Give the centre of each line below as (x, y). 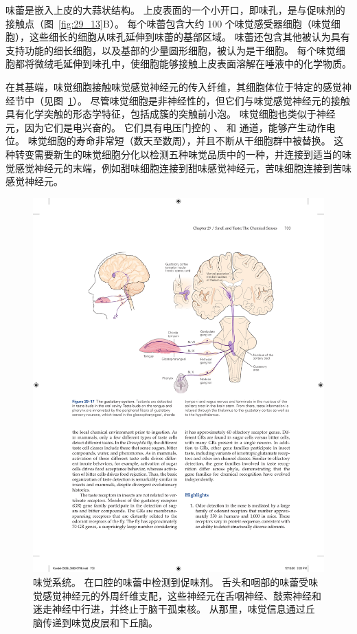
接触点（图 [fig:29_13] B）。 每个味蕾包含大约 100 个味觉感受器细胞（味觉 (168, 23)
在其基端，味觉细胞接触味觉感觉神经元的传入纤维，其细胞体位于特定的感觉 (174, 86)
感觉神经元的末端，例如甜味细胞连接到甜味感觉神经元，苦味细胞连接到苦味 (183, 167)
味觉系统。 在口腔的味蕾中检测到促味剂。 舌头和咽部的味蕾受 (171, 582)
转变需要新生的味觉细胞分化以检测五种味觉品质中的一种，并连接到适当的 (178, 154)
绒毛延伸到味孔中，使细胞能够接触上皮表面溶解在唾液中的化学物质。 (197, 64)
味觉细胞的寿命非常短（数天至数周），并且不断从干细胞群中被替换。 (179, 141)
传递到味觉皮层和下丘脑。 (100, 622)
